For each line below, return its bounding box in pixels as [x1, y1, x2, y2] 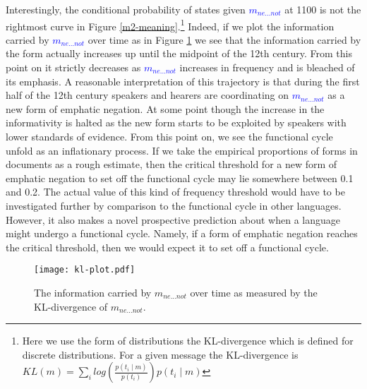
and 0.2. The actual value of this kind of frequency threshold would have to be [6, 184, 345, 199]
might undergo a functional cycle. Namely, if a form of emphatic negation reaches [6, 226, 358, 241]
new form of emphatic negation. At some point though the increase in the [6, 101, 325, 116]
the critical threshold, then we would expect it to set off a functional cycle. [6, 239, 329, 254]
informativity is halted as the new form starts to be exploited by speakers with [6, 115, 347, 130]
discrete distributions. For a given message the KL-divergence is [22, 347, 299, 361]
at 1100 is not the [284, 2, 361, 16]
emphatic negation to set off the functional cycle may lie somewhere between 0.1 [6, 170, 354, 185]
